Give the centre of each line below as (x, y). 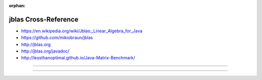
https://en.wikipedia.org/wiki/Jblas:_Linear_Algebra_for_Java (82, 31)
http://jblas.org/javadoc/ (45, 51)
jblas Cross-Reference (44, 19)
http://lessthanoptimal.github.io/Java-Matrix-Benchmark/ (78, 58)
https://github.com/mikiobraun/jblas (57, 38)
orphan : (17, 6)
